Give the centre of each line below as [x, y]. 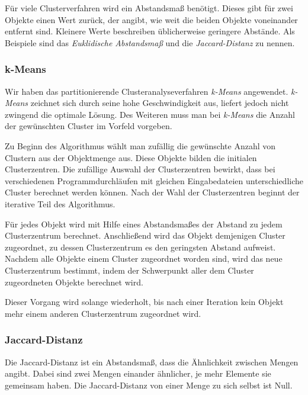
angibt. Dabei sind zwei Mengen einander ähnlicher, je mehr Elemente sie [138, 373]
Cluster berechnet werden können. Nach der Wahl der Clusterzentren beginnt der [152, 192]
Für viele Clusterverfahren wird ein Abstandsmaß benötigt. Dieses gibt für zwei [149, 8]
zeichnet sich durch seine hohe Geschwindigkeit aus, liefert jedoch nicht [160, 103]
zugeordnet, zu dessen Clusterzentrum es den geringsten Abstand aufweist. [140, 247]
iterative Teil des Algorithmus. [60, 203]
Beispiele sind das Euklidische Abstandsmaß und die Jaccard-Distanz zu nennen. [150, 42]
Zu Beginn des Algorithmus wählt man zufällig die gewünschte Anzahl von [140, 145]
